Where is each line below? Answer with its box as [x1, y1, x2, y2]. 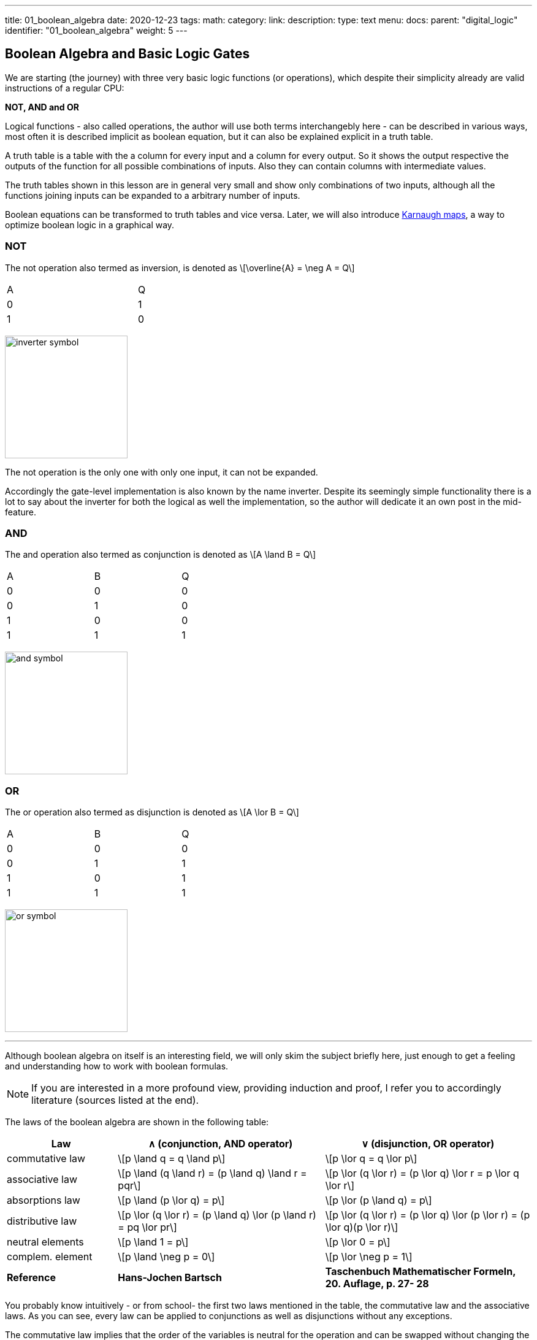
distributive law [7, 1215, 77, 1228]
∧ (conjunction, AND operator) [148, 1138, 293, 1150]
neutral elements [7, 1236, 84, 1249]
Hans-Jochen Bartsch [118, 1271, 222, 1284]
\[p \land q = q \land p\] [118, 1152, 226, 1165]
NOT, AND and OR [5, 101, 79, 112]
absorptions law [7, 1194, 80, 1207]
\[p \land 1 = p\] [118, 1236, 189, 1249]
